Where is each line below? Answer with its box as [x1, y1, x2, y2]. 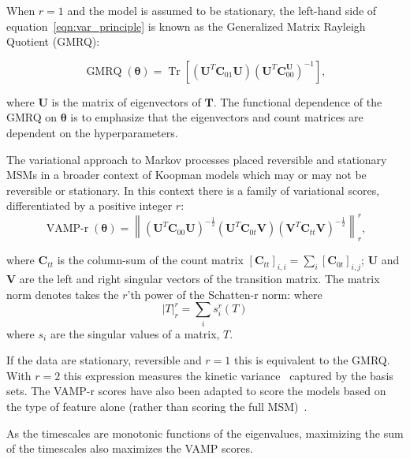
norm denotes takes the [6, 285, 119, 302]
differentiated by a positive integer [6, 197, 173, 214]
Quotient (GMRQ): [6, 33, 100, 50]
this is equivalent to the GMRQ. [233, 352, 390, 368]
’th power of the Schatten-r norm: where [127, 285, 322, 302]
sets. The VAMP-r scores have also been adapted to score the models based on [6, 382, 386, 399]
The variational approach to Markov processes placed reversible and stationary [6, 151, 387, 167]
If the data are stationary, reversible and [6, 352, 202, 368]
